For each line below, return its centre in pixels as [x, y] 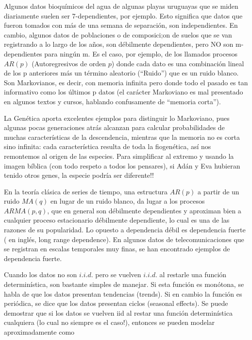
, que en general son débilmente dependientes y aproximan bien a [144, 210]
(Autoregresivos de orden [69, 63]
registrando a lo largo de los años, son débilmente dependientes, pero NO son [119, 44]
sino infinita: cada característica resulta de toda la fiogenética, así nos [108, 146]
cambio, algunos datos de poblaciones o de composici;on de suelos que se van [118, 34]
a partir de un [218, 191]
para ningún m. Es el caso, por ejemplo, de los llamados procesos [141, 53]
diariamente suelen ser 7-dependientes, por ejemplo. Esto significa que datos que [123, 15]
